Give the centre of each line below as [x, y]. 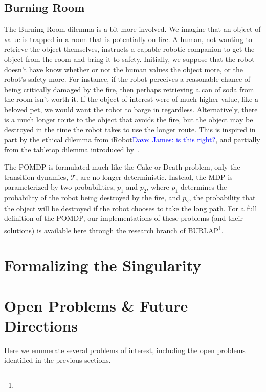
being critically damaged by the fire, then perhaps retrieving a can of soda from [129, 89]
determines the [204, 187]
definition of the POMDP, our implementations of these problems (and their [124, 218]
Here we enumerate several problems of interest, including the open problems [125, 350]
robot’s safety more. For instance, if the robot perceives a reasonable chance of [127, 79]
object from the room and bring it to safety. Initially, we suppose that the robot [129, 59]
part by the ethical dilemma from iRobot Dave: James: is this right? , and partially [132, 139]
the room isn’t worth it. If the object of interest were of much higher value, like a [131, 99]
